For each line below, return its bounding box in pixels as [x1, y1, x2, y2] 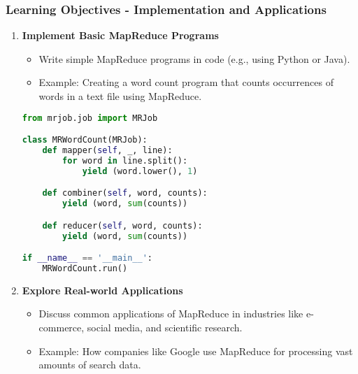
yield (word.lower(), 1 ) [82, 166, 198, 176]
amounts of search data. [38, 357, 141, 372]
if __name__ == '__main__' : [22, 253, 153, 264]
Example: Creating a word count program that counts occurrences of [38, 75, 334, 89]
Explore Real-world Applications [22, 282, 183, 297]
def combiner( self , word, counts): [42, 188, 208, 199]
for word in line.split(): [62, 155, 188, 166]
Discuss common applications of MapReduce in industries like [38, 306, 303, 321]
